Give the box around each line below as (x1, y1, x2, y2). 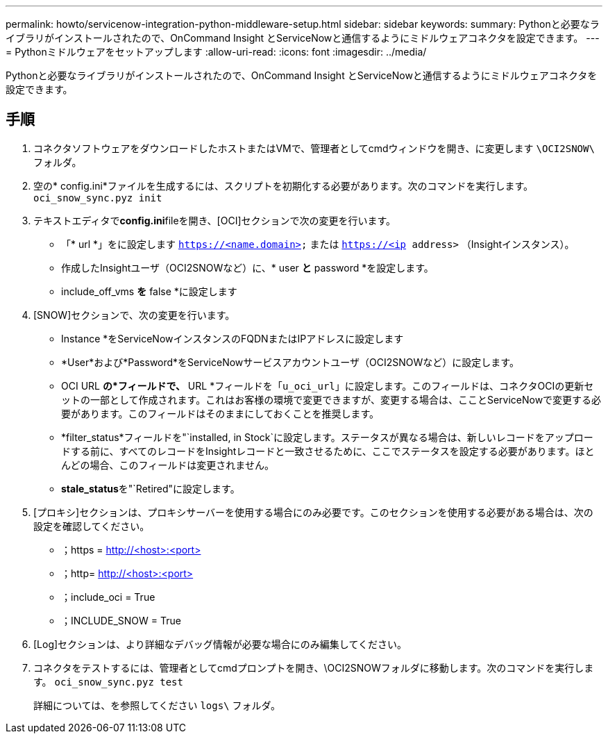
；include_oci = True (61, 590, 155, 603)
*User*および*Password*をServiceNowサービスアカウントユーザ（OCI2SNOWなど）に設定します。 (61, 356, 519, 368)
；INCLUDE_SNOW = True (61, 614, 181, 626)
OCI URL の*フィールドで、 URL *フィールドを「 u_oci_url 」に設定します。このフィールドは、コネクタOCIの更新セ (61, 379, 594, 392)
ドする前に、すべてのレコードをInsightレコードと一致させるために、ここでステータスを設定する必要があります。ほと (61, 445, 595, 457)
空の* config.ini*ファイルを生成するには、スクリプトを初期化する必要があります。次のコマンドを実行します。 (33, 179, 534, 192)
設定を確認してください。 (33, 520, 150, 532)
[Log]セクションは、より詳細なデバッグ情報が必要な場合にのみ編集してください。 (33, 638, 407, 650)
